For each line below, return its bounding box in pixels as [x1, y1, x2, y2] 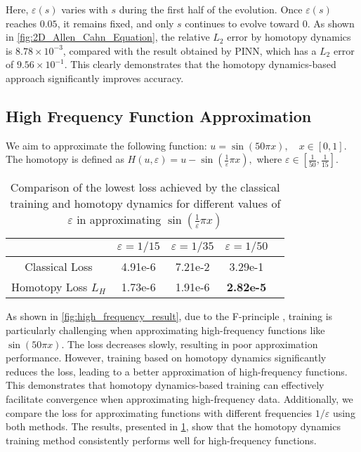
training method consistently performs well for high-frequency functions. [6, 432, 317, 447]
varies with [61, 2, 108, 16]
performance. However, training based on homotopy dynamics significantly [6, 350, 327, 365]
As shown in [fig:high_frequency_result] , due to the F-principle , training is [6, 309, 333, 324]
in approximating [77, 211, 162, 228]
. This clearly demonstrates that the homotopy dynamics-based [64, 57, 336, 72]
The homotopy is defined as [6, 152, 124, 166]
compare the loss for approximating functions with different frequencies [6, 405, 313, 420]
